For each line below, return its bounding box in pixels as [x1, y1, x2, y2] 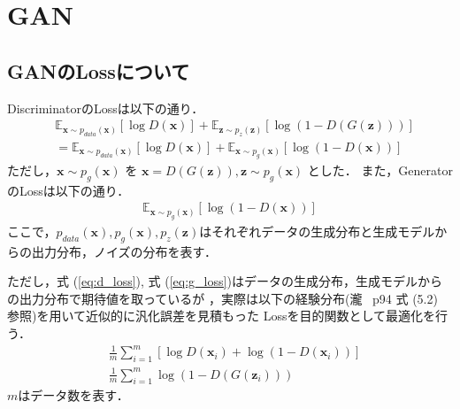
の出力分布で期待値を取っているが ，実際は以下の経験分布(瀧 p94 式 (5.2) [7, 289, 438, 307]
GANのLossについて [7, 57, 190, 84]
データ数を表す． [30, 386, 129, 405]
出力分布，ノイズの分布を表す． [31, 242, 218, 260]
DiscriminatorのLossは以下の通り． [7, 98, 204, 117]
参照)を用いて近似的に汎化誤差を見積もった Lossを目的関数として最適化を [7, 306, 436, 325]
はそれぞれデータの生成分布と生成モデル [199, 221, 435, 240]
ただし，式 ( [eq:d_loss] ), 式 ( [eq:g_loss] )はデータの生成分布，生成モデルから [7, 272, 442, 290]
